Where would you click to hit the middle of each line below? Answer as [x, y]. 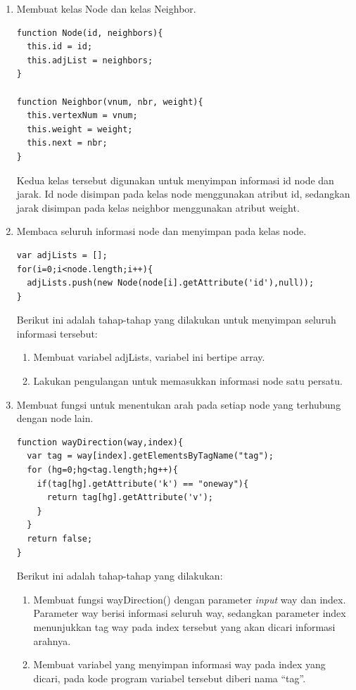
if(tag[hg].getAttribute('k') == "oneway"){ [143, 484]
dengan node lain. [55, 418]
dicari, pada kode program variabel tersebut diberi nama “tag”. [170, 678]
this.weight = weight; [80, 129]
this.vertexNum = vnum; [82, 116]
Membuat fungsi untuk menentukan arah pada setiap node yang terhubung [179, 404]
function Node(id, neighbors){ [90, 33]
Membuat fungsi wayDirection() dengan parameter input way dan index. [190, 599]
